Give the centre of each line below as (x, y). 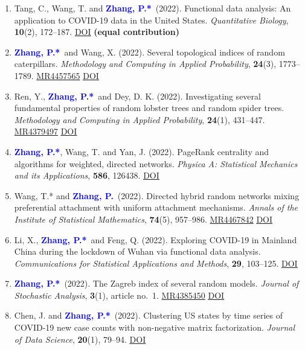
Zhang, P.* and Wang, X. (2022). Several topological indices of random (149, 52)
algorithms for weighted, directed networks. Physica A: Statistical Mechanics (156, 163)
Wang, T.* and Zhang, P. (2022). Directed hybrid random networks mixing (157, 195)
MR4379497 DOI (46, 131)
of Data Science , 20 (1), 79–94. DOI (80, 339)
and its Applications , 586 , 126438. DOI (87, 175)
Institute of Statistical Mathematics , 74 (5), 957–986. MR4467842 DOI (143, 219)
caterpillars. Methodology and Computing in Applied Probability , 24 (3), (145, 64)
